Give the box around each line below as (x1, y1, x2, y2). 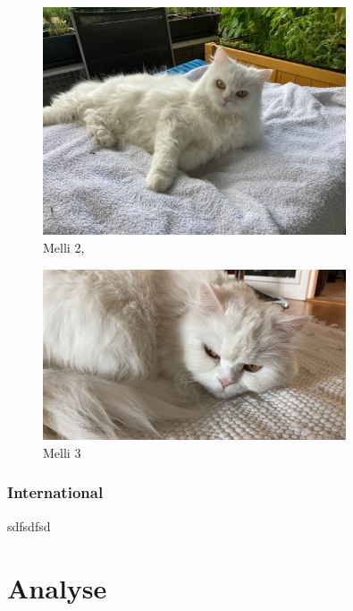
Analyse (7, 569, 107, 606)
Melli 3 (43, 443, 81, 461)
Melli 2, (43, 237, 85, 256)
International (7, 481, 104, 503)
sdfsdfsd (7, 516, 51, 535)
